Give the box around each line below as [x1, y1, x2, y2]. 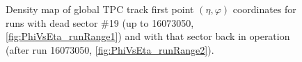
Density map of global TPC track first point [6, 2, 194, 16]
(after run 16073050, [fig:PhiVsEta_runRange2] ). [6, 42, 214, 56]
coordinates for [232, 2, 296, 16]
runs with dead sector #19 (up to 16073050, [6, 15, 194, 30]
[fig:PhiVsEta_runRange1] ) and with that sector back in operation [6, 29, 290, 43]
